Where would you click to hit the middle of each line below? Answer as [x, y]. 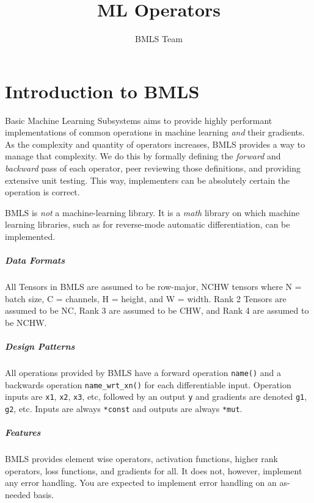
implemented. [30, 236]
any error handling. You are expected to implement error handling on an [141, 483]
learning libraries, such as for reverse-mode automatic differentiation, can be [148, 224]
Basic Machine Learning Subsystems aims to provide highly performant [139, 120]
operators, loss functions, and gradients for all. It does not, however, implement [154, 470]
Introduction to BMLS [102, 91]
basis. [44, 495]
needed [18, 495]
